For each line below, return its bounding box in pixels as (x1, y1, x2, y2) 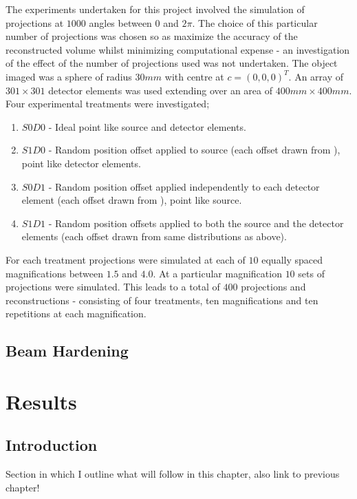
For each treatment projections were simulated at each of (6, 252, 246, 266)
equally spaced (261, 252, 323, 266)
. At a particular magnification (153, 266, 282, 280)
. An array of (288, 69, 344, 83)
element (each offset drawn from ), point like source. (21, 193, 242, 207)
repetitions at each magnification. (6, 306, 147, 321)
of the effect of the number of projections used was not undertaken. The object (6, 56, 338, 70)
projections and (241, 279, 306, 294)
